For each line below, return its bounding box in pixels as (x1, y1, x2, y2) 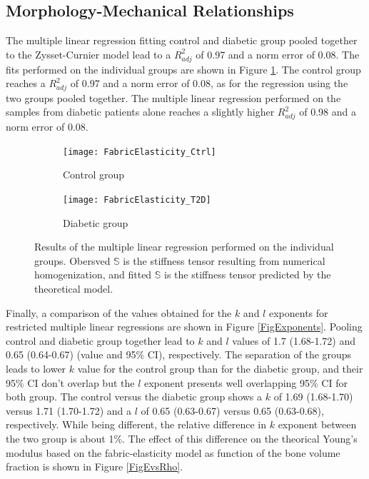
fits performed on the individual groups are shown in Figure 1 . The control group (6, 61, 361, 76)
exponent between (278, 417, 357, 432)
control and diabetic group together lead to (6, 333, 195, 348)
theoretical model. (34, 281, 113, 296)
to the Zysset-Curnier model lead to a (6, 46, 171, 61)
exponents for (268, 305, 328, 320)
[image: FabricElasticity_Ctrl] (63, 146, 216, 157)
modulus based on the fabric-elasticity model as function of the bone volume (6, 445, 340, 460)
